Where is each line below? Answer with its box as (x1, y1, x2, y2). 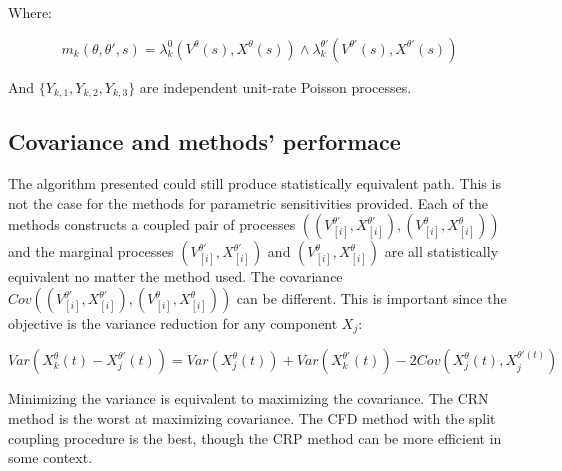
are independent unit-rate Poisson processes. (139, 76, 412, 97)
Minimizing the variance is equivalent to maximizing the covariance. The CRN (8, 388, 489, 409)
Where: (8, 2, 52, 22)
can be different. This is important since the (236, 288, 507, 309)
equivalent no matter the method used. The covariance (8, 266, 343, 287)
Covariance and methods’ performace (8, 126, 401, 157)
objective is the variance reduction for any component (8, 313, 338, 334)
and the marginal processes (8, 241, 174, 262)
